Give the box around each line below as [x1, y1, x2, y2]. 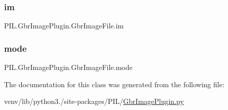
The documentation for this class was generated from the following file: [4, 79, 224, 89]
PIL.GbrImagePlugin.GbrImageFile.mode [4, 62, 133, 72]
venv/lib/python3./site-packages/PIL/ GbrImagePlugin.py [4, 96, 184, 106]
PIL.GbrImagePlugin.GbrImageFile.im [4, 20, 124, 31]
